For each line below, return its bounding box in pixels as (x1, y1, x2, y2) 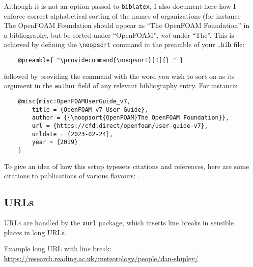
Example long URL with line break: (4, 243, 112, 254)
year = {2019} (32, 139, 78, 146)
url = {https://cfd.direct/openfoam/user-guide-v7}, (32, 122, 208, 129)
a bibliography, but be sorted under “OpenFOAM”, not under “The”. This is (4, 29, 234, 40)
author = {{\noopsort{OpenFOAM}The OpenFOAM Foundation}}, (32, 114, 229, 121)
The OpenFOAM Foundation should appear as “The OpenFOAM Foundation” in (4, 20, 250, 30)
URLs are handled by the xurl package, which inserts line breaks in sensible (4, 217, 234, 227)
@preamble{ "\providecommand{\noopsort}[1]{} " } (18, 57, 184, 64)
